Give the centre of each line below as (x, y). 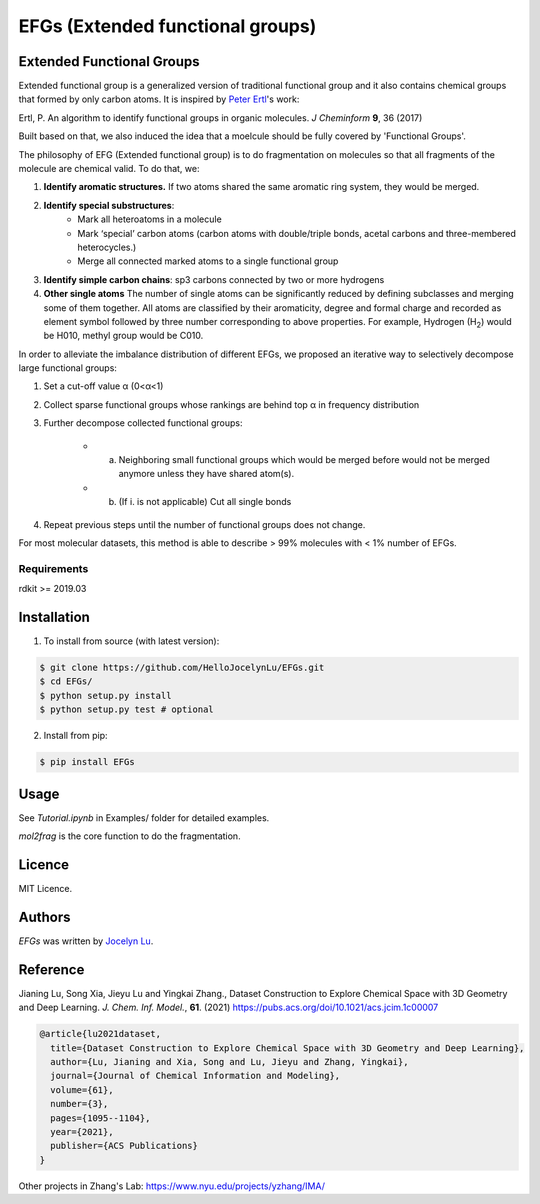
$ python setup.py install (105, 695)
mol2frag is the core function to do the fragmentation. (129, 836)
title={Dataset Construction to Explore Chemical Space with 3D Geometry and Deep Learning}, (287, 1048)
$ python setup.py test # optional (126, 709)
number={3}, (79, 1104)
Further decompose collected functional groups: (143, 423)
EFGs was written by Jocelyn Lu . (86, 941)
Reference (51, 969)
